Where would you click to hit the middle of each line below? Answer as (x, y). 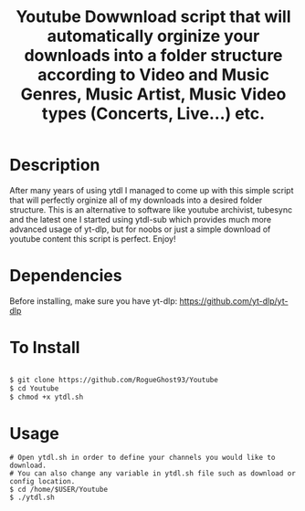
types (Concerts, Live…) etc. (153, 114)
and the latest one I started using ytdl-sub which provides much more (141, 219)
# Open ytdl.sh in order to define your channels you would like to (142, 458)
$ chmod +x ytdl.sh (47, 397)
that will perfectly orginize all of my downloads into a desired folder (136, 200)
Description (55, 165)
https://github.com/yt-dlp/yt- (234, 301)
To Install (45, 348)
